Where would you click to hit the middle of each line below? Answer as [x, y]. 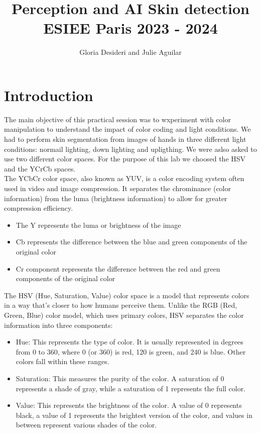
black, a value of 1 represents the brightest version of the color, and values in [134, 415]
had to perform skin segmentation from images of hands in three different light [125, 139]
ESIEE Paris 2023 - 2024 [130, 28]
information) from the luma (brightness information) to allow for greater [116, 198]
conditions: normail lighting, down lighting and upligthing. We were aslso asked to [130, 149]
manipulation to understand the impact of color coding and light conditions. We [127, 129]
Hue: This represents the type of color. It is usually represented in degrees [129, 342]
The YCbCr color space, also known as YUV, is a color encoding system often [124, 178]
